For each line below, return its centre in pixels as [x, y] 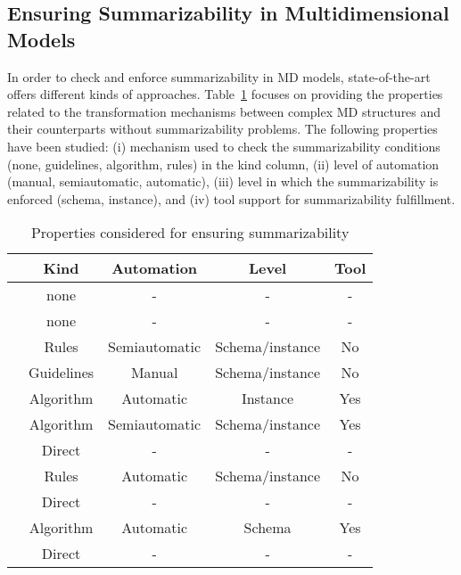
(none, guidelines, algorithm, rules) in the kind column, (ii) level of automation [223, 164]
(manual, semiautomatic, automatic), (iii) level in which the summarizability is [223, 181]
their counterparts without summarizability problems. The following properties [222, 129]
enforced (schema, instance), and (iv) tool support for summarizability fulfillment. [231, 198]
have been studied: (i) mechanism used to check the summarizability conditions [224, 146]
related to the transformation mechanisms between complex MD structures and [224, 111]
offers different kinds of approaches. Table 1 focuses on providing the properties [225, 94]
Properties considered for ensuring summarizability [190, 233]
